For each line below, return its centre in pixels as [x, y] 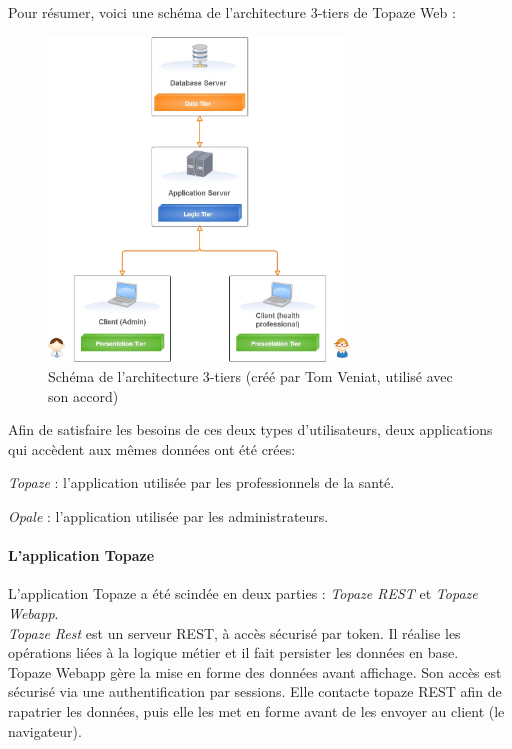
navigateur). [45, 730]
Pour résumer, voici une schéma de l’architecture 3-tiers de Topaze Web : [232, 12]
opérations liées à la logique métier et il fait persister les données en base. [233, 652]
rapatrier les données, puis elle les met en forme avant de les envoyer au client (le [256, 710]
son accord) [83, 395]
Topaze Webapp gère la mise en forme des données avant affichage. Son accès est [255, 671]
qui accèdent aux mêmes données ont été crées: [152, 448]
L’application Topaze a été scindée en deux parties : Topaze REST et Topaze [243, 593]
